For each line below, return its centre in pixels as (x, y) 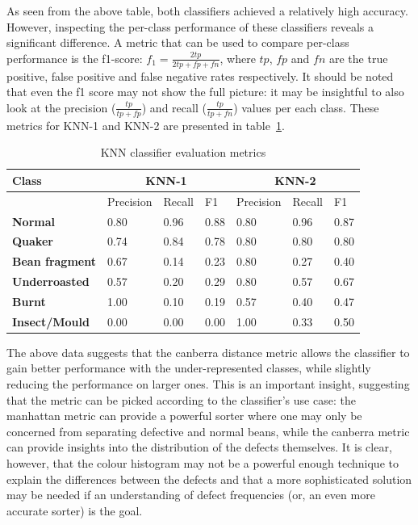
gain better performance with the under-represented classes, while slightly (189, 368)
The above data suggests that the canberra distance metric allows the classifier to (208, 352)
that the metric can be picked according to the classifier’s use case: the (181, 399)
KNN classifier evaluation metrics (183, 152)
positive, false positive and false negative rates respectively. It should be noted (200, 76)
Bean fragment (54, 261)
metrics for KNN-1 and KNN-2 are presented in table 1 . (146, 125)
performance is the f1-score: (75, 58)
